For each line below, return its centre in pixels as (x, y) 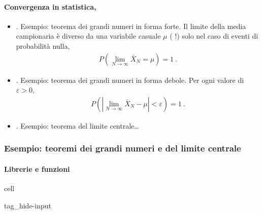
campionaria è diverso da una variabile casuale (88, 36)
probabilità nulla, (43, 45)
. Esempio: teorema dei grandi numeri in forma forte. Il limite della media (131, 26)
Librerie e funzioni (37, 169)
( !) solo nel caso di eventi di (214, 36)
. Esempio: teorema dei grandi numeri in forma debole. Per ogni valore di (130, 80)
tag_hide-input (28, 205)
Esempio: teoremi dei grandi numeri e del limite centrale (123, 148)
